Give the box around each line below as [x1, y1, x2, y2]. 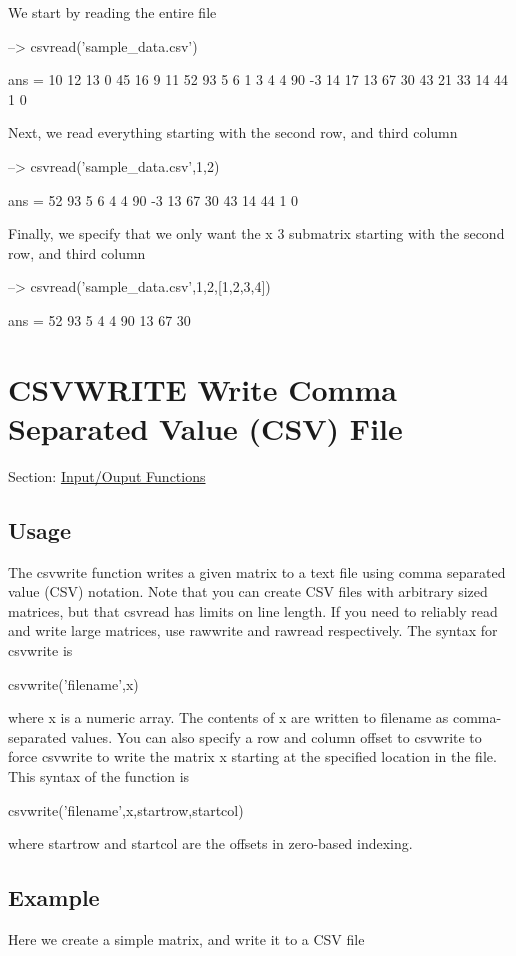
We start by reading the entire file [8, 2, 217, 22]
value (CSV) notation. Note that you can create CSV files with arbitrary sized [8, 581, 488, 602]
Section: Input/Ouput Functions [8, 465, 206, 486]
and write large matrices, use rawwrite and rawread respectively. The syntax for [8, 620, 498, 641]
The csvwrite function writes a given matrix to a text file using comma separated [8, 561, 506, 582]
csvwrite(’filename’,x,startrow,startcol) [8, 799, 244, 820]
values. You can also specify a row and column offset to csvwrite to [71, 726, 482, 747]
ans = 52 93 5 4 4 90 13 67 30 [8, 309, 191, 330]
